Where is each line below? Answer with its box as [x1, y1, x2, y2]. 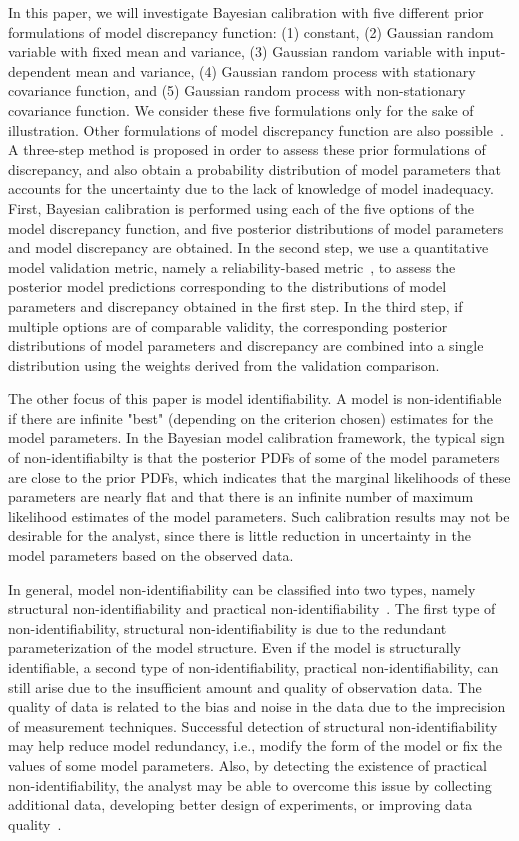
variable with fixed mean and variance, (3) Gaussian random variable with [8, 41, 464, 62]
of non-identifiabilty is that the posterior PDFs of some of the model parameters [8, 447, 500, 468]
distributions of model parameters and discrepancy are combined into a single [8, 335, 484, 356]
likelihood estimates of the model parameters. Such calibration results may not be [8, 505, 510, 526]
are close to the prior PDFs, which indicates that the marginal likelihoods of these [8, 466, 511, 487]
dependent [8, 60, 72, 81]
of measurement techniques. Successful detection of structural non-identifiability [8, 715, 498, 736]
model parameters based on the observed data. [8, 545, 294, 566]
